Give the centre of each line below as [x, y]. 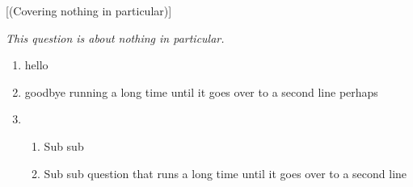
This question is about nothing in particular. [115, 37]
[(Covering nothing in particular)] [89, 10]
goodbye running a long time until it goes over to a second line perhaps [201, 91]
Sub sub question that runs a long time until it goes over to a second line [225, 173]
